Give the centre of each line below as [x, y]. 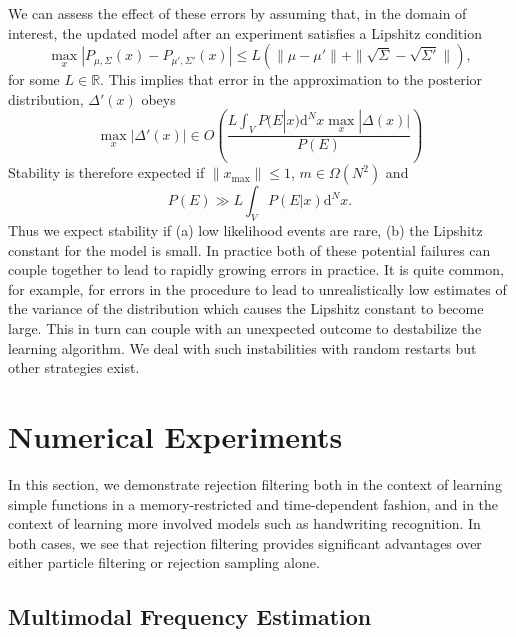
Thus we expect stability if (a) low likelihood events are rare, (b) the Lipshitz [245, 230]
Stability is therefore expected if [106, 172]
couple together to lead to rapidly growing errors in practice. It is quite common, [256, 269]
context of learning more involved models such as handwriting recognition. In [244, 523]
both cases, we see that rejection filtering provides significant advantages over [245, 542]
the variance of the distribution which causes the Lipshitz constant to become [246, 308]
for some [34, 79]
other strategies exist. [74, 367]
